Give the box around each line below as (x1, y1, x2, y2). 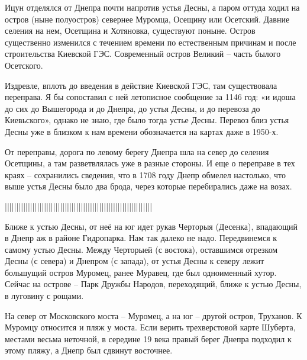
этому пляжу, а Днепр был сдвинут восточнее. (5, 344, 173, 356)
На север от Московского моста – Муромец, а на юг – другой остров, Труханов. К (5, 309, 302, 322)
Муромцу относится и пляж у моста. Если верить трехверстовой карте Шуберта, (5, 321, 296, 333)
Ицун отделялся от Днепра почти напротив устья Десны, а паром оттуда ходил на (5, 1, 300, 13)
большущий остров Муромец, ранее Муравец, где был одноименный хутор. (5, 266, 277, 278)
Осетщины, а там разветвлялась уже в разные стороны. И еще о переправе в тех (5, 157, 295, 169)
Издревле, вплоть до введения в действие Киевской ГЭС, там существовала (5, 79, 277, 91)
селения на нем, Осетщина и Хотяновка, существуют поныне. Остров (5, 24, 256, 37)
